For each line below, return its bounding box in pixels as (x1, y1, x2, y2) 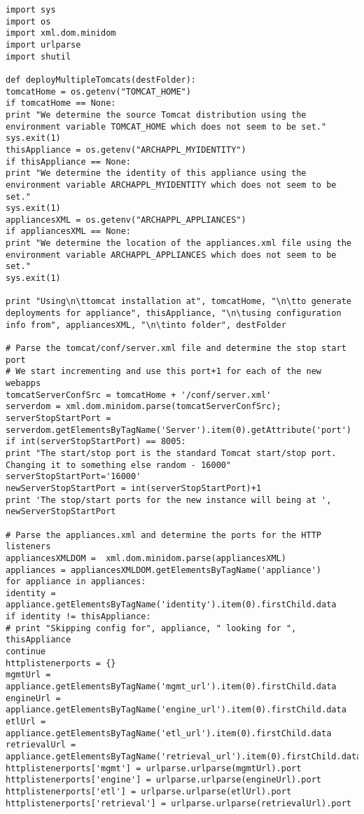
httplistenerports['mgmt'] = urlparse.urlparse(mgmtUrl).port (6, 763, 302, 773)
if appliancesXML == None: (6, 226, 131, 237)
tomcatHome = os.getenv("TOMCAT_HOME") (6, 86, 191, 97)
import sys (6, 5, 56, 15)
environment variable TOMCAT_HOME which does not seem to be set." (6, 121, 327, 132)
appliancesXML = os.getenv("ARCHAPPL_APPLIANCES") (6, 214, 246, 225)
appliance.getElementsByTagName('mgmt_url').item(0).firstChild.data (6, 682, 337, 692)
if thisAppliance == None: (6, 156, 131, 167)
